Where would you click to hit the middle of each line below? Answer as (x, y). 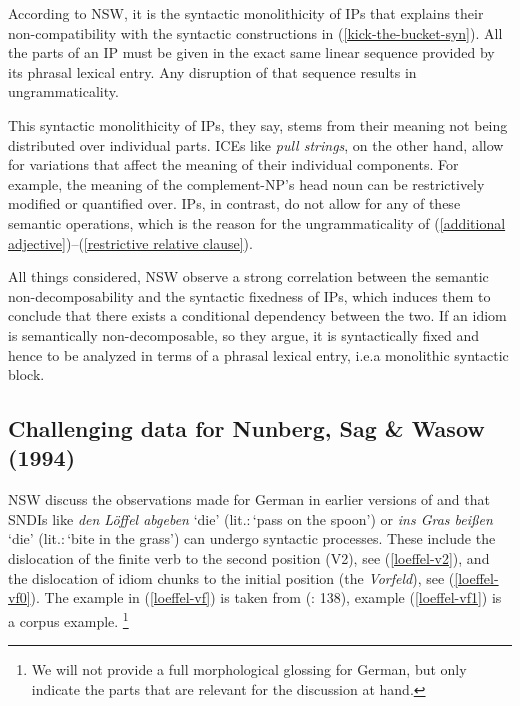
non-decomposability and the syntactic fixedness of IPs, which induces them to (249, 295)
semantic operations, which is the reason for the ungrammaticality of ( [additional (257, 222)
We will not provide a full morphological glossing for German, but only (249, 669)
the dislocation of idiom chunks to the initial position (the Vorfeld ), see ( (231, 577)
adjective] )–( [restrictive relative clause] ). (130, 242)
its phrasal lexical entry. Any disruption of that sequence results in (212, 71)
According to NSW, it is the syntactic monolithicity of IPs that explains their (246, 13)
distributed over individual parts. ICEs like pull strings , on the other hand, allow (256, 144)
